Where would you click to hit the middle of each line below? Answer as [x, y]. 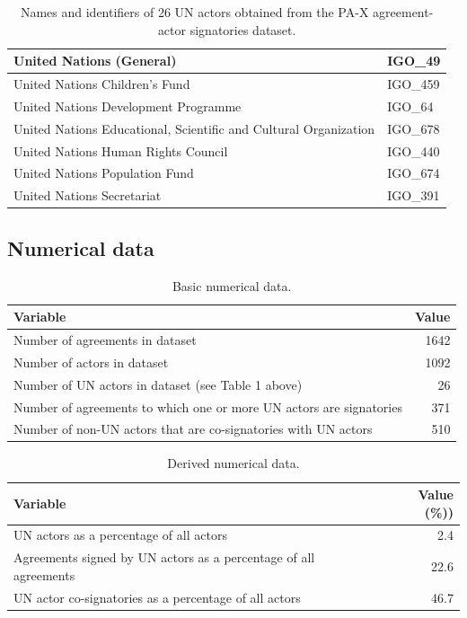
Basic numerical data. [232, 285]
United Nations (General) [95, 61]
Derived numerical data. [233, 463]
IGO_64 [410, 106]
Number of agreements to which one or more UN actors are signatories [208, 406]
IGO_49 [414, 61]
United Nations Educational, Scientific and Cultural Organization [194, 128]
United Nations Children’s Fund [102, 84]
